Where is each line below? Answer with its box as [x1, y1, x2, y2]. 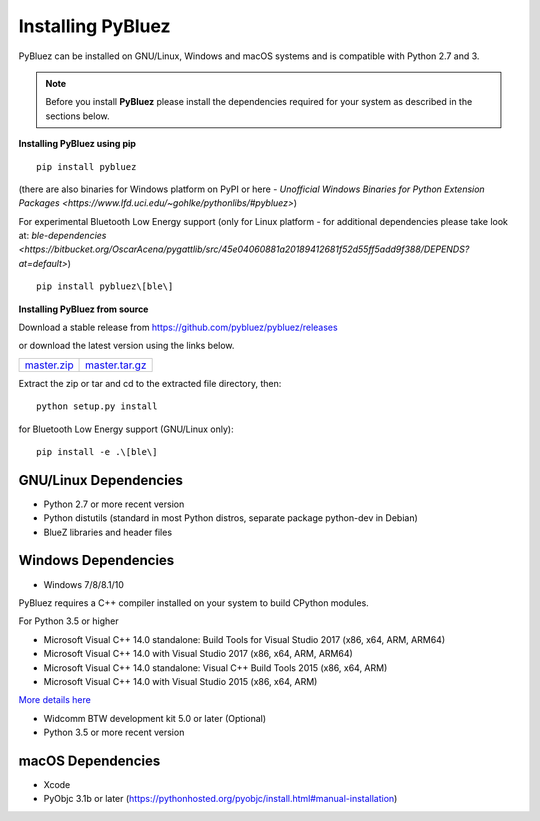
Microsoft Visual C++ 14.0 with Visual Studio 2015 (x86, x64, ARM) [43, 675, 318, 687]
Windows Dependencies [18, 552, 175, 569]
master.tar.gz [85, 358, 147, 372]
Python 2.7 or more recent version [43, 498, 185, 510]
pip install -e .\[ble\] [36, 446, 158, 457]
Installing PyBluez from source [18, 303, 149, 315]
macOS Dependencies [18, 752, 161, 769]
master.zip [24, 358, 74, 372]
